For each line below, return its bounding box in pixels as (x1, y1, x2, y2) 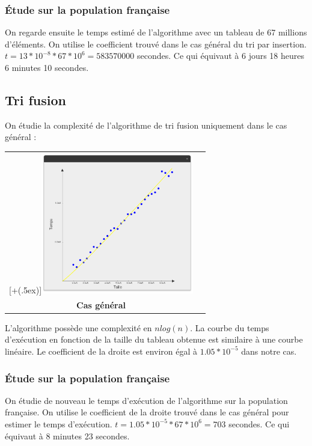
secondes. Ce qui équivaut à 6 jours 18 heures (137, 49, 305, 62)
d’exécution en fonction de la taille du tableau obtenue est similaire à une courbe (5, 333, 303, 346)
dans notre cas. (241, 344, 297, 357)
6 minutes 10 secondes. (5, 61, 89, 73)
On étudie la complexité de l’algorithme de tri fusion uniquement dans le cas (5, 118, 287, 131)
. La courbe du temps (190, 321, 269, 334)
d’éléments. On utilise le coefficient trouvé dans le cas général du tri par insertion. (5, 37, 307, 50)
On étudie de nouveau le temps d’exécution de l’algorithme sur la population (5, 394, 288, 406)
